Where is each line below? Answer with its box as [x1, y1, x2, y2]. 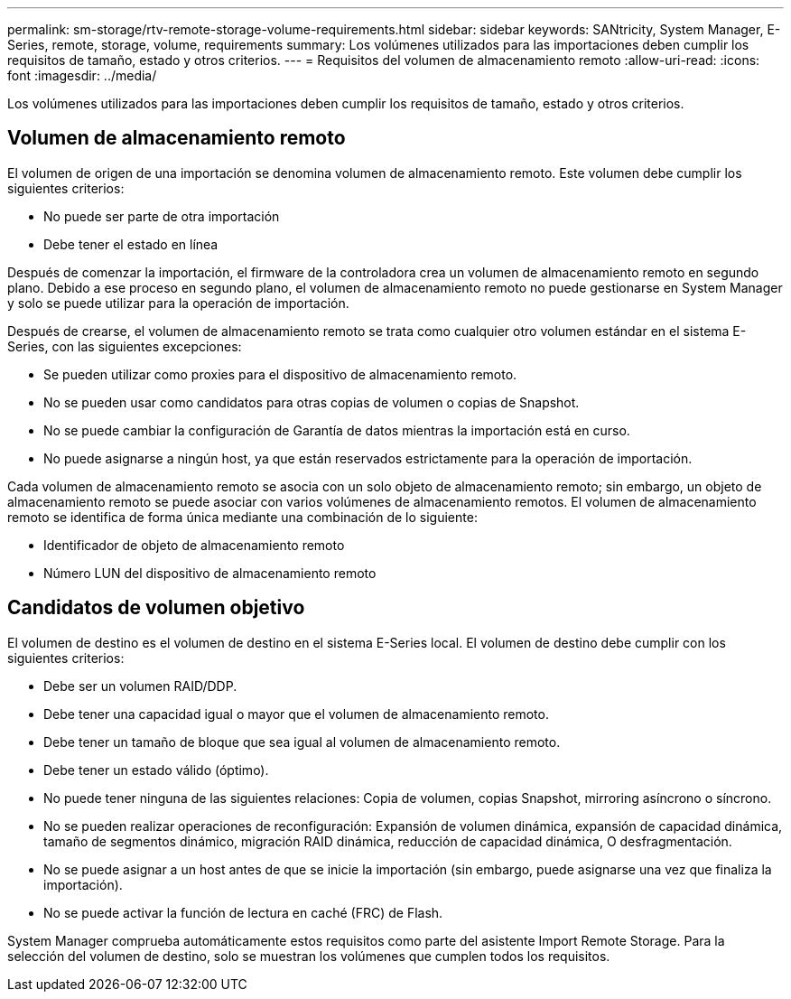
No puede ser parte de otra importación [43, 208, 280, 224]
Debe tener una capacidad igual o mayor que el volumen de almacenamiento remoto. [43, 705, 549, 722]
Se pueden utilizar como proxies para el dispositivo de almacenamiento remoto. [43, 366, 517, 382]
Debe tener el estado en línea [43, 236, 219, 252]
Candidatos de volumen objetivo [7, 596, 305, 620]
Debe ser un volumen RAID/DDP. [43, 677, 237, 694]
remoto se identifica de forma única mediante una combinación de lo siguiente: [7, 509, 478, 525]
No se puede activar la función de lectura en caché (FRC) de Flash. [43, 904, 443, 920]
